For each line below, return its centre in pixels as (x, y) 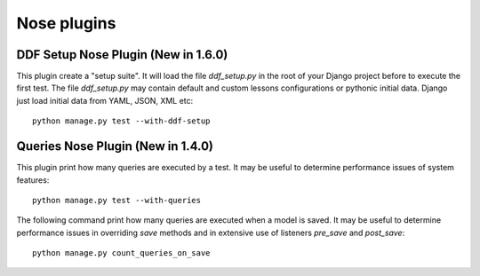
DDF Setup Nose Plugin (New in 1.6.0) (122, 55)
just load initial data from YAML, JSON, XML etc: (105, 100)
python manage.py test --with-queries (117, 200)
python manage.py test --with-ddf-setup (121, 121)
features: (33, 180)
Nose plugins (66, 23)
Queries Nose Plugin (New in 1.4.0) (115, 146)
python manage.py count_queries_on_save (121, 253)
